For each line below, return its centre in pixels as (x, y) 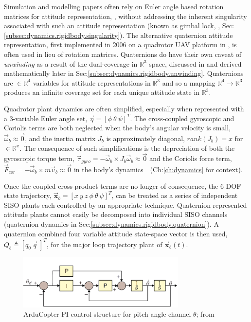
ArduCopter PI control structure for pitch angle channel (107, 314)
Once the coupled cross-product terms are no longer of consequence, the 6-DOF (123, 186)
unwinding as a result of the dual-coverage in (71, 63)
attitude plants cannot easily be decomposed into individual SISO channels (116, 214)
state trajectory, (28, 195)
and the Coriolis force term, (191, 158)
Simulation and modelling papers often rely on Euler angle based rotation (114, 6)
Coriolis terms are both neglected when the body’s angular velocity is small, (117, 128)
